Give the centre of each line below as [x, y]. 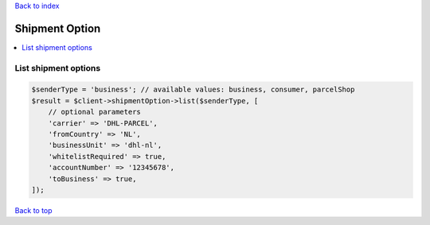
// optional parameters [94, 112]
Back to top [33, 210]
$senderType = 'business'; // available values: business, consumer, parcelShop [193, 90]
